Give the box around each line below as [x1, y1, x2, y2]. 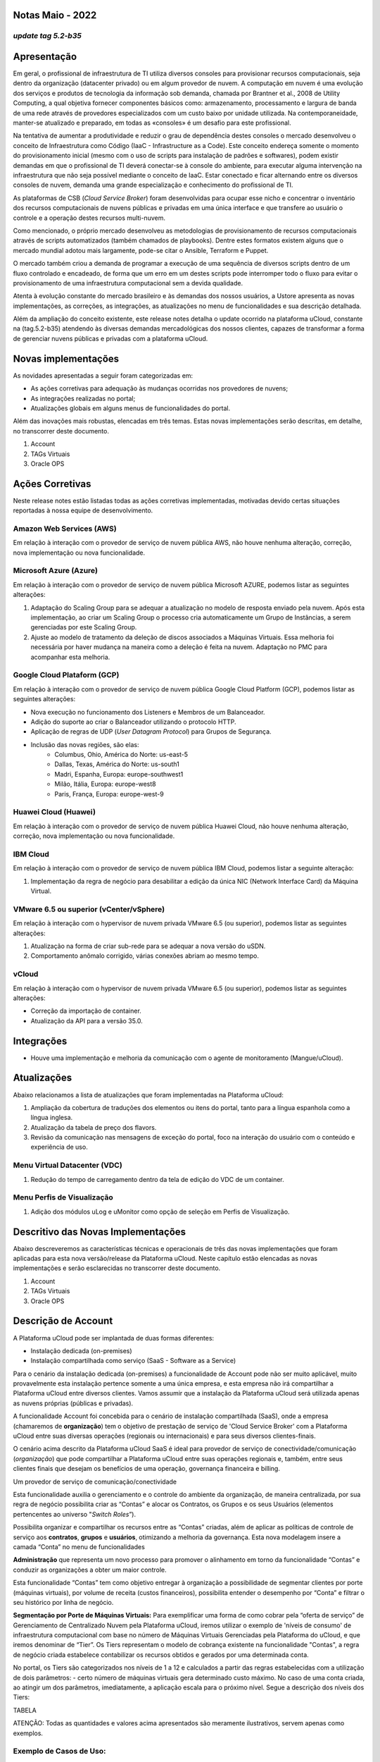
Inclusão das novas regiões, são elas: [30, 740, 139, 748]
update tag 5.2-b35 [13, 31, 82, 41]
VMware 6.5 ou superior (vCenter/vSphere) [13, 904, 165, 914]
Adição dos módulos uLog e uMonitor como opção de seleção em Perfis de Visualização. [30, 1207, 290, 1216]
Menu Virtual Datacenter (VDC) [13, 1160, 122, 1170]
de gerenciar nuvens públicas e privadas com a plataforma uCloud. [13, 334, 208, 343]
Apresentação [13, 51, 77, 63]
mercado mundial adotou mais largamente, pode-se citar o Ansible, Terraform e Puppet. [13, 246, 269, 254]
